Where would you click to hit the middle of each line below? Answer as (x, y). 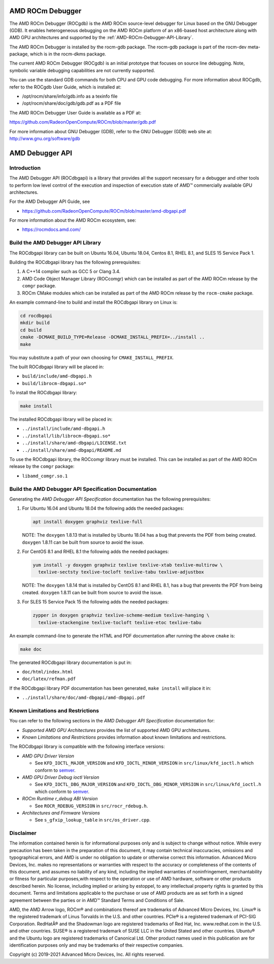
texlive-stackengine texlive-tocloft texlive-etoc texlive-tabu (120, 622)
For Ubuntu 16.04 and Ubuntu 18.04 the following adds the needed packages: (103, 508)
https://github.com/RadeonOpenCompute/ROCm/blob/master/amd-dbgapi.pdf (104, 211)
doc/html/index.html (48, 672)
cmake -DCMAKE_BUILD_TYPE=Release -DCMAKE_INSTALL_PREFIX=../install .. (112, 337)
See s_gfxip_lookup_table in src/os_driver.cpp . (93, 820)
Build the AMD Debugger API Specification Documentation (83, 489)
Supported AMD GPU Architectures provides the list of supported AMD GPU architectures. (116, 730)
